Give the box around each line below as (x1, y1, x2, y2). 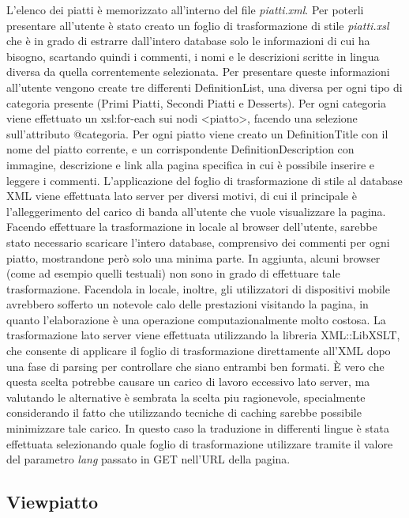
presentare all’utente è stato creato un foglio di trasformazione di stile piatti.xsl (6, 17, 389, 33)
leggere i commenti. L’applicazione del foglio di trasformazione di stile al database (6, 172, 403, 188)
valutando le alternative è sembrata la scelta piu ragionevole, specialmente (6, 388, 366, 405)
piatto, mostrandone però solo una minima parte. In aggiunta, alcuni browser (6, 249, 381, 266)
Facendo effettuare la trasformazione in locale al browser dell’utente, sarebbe (6, 218, 377, 235)
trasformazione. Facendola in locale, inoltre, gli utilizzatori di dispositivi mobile (6, 280, 390, 297)
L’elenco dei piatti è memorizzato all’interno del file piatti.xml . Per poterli (6, 2, 364, 17)
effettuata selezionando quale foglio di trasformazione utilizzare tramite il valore (6, 435, 393, 452)
